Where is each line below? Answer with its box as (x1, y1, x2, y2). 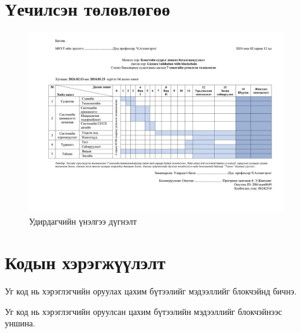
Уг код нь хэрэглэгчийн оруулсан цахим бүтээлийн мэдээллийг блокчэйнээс (5, 305, 282, 317)
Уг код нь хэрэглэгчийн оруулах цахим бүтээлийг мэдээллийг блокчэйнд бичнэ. (5, 285, 297, 297)
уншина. (5, 317, 36, 329)
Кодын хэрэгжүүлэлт (5, 250, 166, 275)
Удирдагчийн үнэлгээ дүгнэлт (29, 214, 137, 227)
